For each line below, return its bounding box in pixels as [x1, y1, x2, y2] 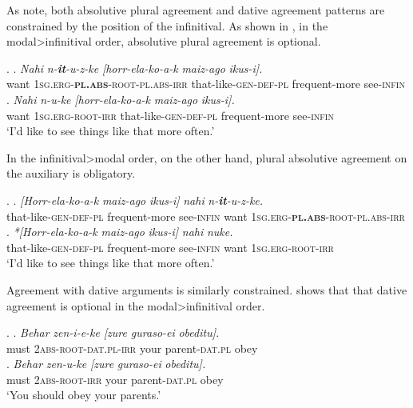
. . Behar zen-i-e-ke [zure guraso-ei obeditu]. [6, 324, 220, 341]
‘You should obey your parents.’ [6, 386, 161, 403]
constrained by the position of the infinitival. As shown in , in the [6, 17, 328, 34]
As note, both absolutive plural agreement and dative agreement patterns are [6, 2, 385, 18]
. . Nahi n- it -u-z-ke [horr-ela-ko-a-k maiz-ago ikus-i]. [6, 59, 263, 76]
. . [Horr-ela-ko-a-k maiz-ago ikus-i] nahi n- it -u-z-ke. [6, 191, 264, 208]
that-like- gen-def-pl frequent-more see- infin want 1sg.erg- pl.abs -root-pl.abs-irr [6, 207, 405, 224]
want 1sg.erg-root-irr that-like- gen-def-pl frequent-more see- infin [6, 106, 334, 123]
